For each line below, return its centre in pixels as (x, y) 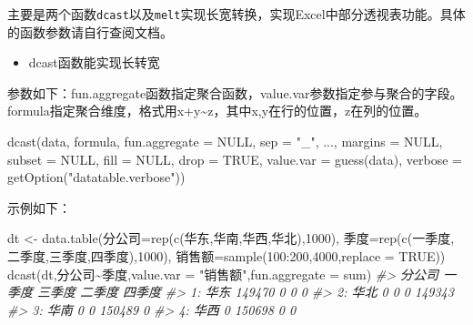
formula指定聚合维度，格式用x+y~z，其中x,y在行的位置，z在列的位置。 (217, 111)
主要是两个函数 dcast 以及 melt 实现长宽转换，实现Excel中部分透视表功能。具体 (236, 14)
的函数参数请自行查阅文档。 (90, 31)
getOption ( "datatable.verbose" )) (96, 177)
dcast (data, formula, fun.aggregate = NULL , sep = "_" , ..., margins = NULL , (225, 142)
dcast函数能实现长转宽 (94, 62)
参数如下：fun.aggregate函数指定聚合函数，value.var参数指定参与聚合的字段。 (235, 92)
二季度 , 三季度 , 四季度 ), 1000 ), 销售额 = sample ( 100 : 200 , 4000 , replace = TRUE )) (226, 256)
